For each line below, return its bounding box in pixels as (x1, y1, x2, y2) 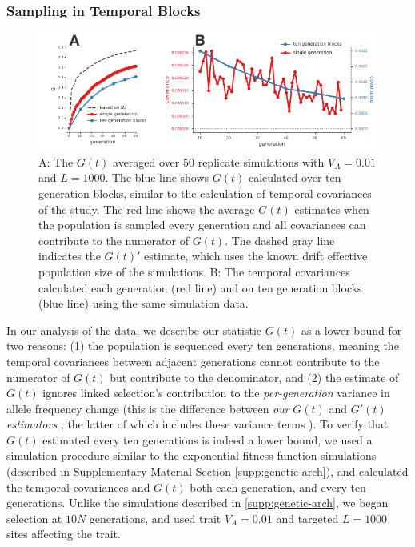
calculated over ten (248, 169, 341, 186)
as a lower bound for (301, 321, 402, 338)
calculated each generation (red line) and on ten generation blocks (38, 279, 362, 296)
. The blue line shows (105, 169, 209, 186)
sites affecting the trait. (6, 525, 121, 542)
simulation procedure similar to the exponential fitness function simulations (6, 447, 377, 464)
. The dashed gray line (225, 231, 335, 248)
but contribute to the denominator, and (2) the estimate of (110, 368, 399, 385)
